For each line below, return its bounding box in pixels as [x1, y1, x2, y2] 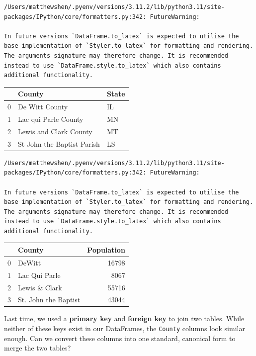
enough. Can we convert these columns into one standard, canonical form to [4, 333, 236, 343]
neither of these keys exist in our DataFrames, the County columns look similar [4, 323, 245, 334]
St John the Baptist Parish [18, 138, 100, 149]
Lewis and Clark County [18, 126, 92, 136]
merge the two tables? [4, 343, 71, 353]
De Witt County [18, 101, 68, 112]
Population [87, 244, 125, 255]
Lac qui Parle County [18, 113, 84, 124]
